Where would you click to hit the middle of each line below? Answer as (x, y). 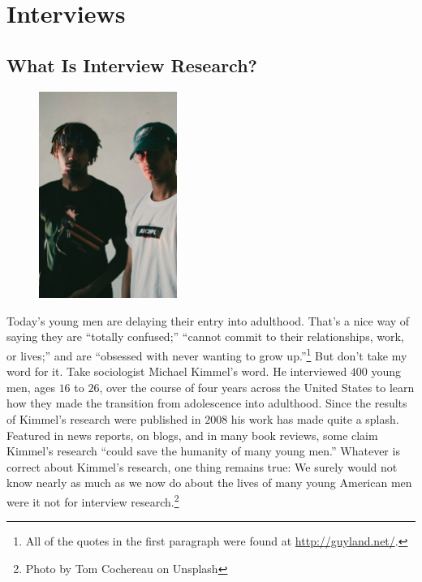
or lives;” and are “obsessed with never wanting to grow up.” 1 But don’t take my (207, 354)
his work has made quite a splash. (315, 419)
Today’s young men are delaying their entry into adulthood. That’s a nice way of (208, 320)
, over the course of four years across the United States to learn (257, 387)
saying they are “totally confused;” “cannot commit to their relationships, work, (205, 336)
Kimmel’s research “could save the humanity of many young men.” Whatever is (203, 451)
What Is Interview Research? (132, 65)
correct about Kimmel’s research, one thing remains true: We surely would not (202, 466)
